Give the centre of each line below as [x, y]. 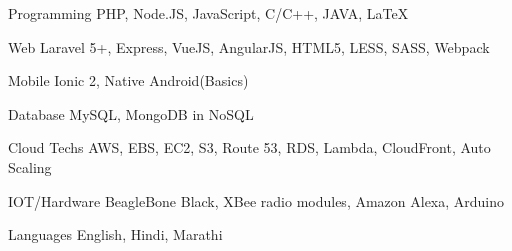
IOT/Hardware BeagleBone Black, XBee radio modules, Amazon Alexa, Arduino [256, 200]
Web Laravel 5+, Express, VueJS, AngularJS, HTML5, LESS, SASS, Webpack [249, 46]
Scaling [30, 166]
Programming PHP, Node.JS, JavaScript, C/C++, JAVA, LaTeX [208, 13]
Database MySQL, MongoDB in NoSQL [131, 113]
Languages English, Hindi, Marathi [115, 234]
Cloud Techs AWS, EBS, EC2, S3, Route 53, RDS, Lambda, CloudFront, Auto [249, 147]
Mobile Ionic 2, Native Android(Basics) [128, 80]
